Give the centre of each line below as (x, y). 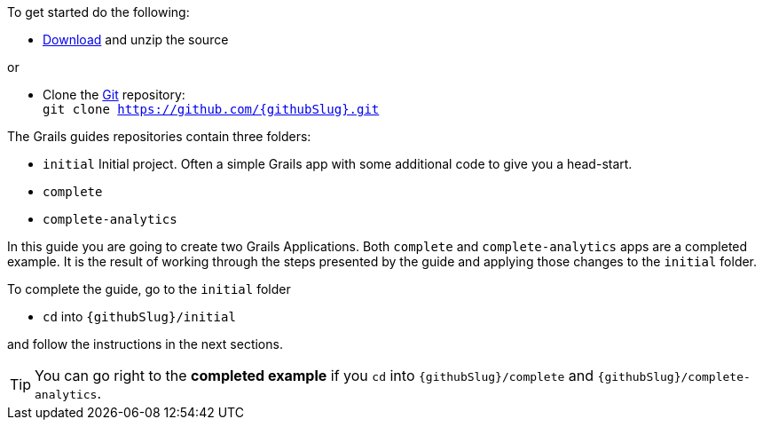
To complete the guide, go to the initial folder (149, 289)
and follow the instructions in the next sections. (145, 344)
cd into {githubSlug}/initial (139, 316)
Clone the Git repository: (114, 95)
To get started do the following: (98, 12)
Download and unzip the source (136, 40)
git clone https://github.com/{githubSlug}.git (211, 109)
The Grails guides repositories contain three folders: (159, 136)
